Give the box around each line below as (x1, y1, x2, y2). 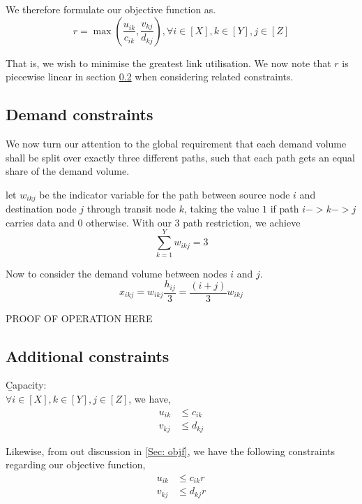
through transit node (86, 201, 176, 216)
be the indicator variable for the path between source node (39, 187, 290, 201)
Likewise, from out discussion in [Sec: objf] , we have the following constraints (6, 443, 335, 458)
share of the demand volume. (6, 164, 130, 178)
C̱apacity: (6, 377, 47, 392)
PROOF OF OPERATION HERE (6, 310, 153, 325)
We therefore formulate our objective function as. (6, 2, 216, 16)
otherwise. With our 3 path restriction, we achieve (86, 215, 301, 229)
